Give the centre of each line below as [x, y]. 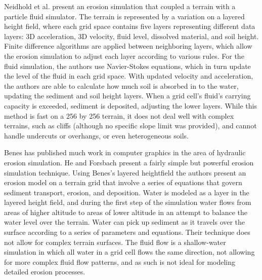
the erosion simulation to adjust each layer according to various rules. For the [124, 56]
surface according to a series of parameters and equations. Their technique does [127, 232]
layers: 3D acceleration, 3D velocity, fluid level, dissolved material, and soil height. [132, 36]
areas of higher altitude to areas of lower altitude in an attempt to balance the [126, 212]
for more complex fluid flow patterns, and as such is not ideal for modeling [120, 261]
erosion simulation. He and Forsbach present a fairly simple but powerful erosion [129, 162]
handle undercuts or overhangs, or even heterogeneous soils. [96, 135]
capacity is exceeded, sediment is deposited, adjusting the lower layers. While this [130, 105]
